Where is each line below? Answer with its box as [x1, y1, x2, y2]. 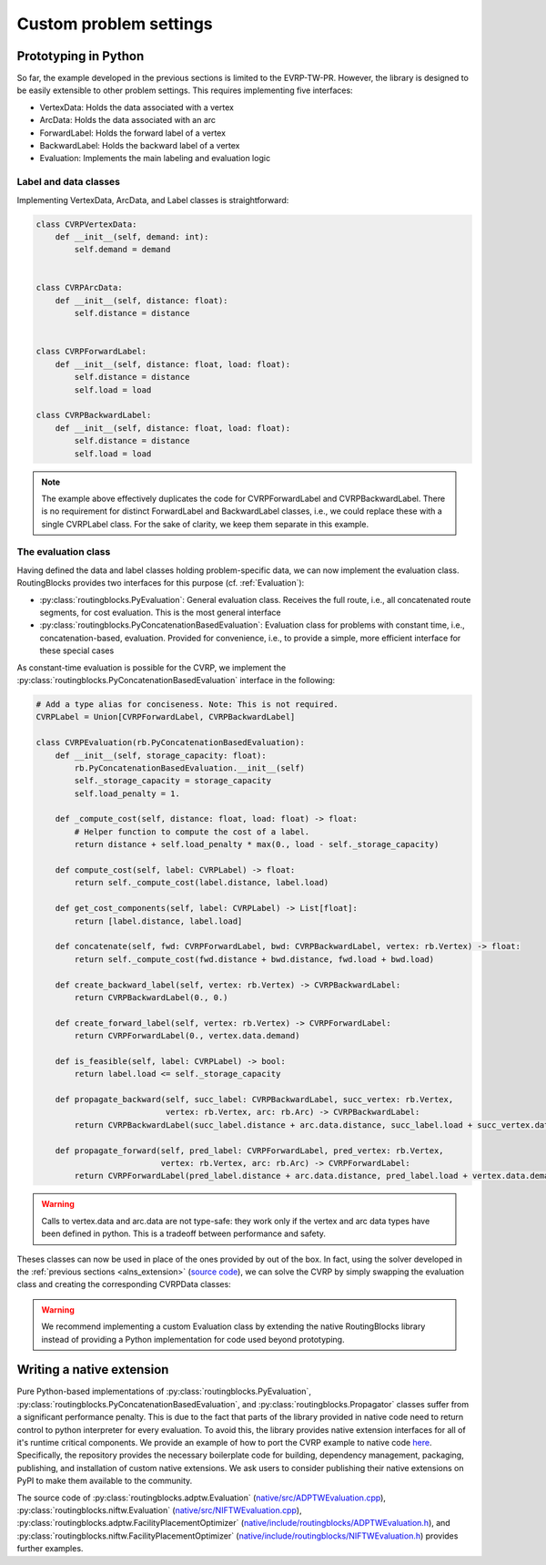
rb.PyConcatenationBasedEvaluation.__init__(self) [74, 762, 305, 773]
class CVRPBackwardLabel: [35, 410, 152, 421]
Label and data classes [16, 176, 121, 189]
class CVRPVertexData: [35, 219, 137, 230]
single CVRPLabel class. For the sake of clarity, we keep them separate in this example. [41, 518, 369, 529]
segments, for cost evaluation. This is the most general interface [39, 607, 281, 619]
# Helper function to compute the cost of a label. [74, 826, 310, 837]
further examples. [16, 1543, 84, 1554]
